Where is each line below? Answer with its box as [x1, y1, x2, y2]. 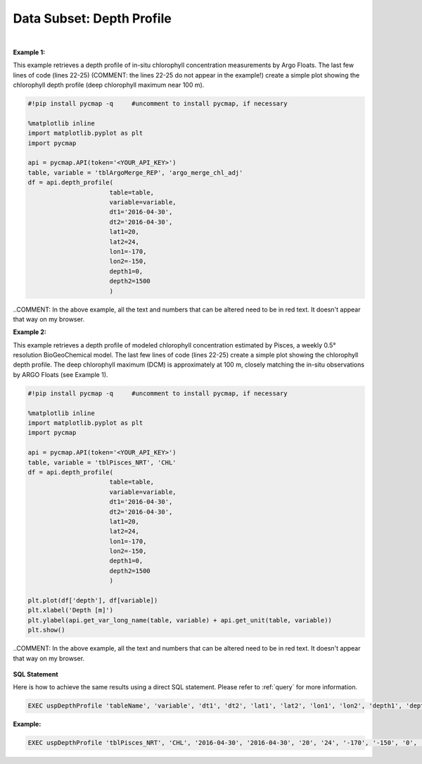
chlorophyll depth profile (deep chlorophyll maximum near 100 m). [13, 81, 205, 90]
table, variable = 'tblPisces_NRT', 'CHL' [27, 458, 177, 467]
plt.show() [27, 626, 65, 634]
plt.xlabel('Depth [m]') [27, 606, 114, 615]
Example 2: [13, 328, 47, 336]
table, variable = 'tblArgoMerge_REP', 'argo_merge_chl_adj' [27, 168, 243, 176]
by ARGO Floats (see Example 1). [13, 370, 108, 378]
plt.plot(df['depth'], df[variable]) [27, 596, 158, 605]
